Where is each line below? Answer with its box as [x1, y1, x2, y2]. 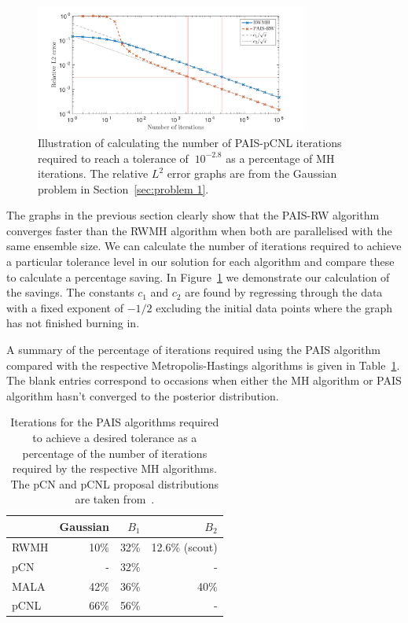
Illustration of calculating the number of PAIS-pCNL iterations [38, 134, 342, 150]
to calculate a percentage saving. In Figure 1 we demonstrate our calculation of [6, 268, 390, 285]
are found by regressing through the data [185, 284, 383, 300]
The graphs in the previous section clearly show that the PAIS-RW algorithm [6, 207, 380, 223]
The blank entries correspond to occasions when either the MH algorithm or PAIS [6, 372, 402, 389]
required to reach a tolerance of [38, 149, 189, 166]
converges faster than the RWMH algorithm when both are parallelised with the [6, 222, 392, 238]
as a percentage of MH [226, 149, 335, 166]
